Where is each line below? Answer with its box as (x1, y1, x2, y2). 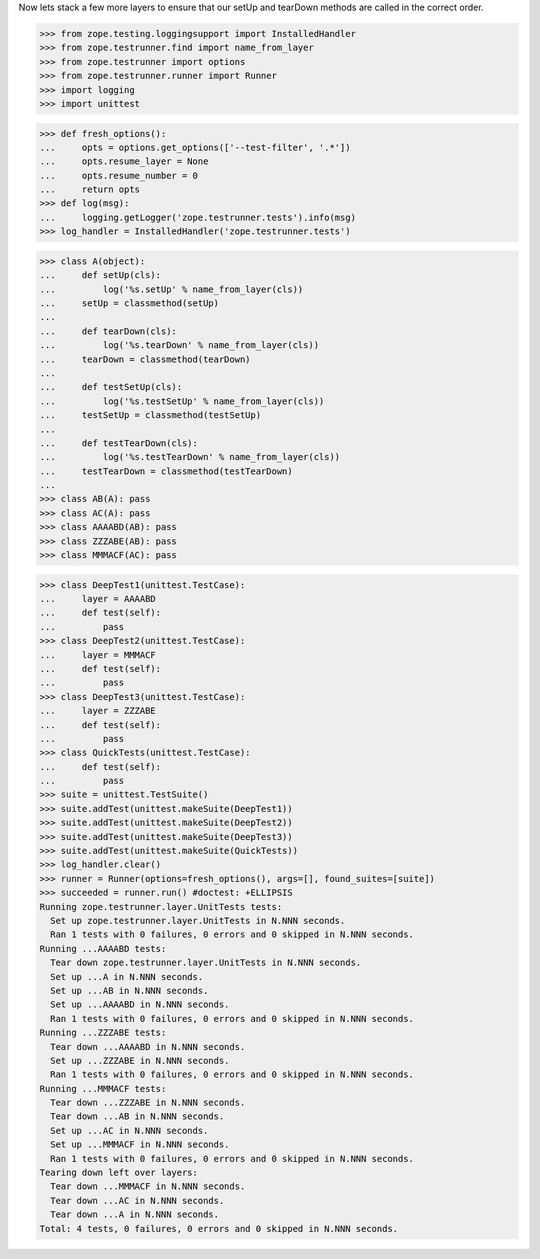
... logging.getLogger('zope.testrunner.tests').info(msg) (39, 211, 357, 223)
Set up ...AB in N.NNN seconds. (50, 985, 209, 996)
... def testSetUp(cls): (39, 381, 183, 393)
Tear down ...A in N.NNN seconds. (50, 1209, 220, 1220)
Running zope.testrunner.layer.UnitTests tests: (39, 901, 283, 912)
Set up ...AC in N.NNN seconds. (50, 1125, 209, 1136)
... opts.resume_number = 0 (39, 170, 199, 181)
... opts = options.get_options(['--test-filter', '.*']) (39, 141, 351, 153)
